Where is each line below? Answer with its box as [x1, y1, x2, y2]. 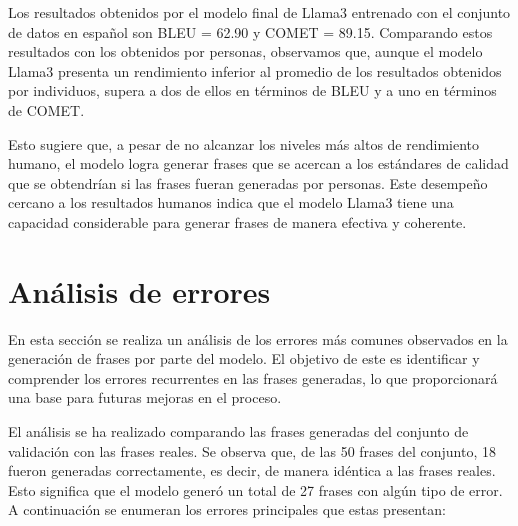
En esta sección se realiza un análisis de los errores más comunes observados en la [8, 328, 508, 349]
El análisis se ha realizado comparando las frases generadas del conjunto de [8, 421, 469, 442]
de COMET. [8, 99, 85, 120]
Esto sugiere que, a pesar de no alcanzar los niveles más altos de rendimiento [8, 133, 480, 154]
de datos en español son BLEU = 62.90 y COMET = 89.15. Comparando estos [8, 21, 493, 42]
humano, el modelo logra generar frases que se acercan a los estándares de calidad [8, 153, 509, 174]
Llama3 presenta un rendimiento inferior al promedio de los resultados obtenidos [8, 60, 502, 81]
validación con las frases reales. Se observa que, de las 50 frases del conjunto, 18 [8, 440, 496, 461]
